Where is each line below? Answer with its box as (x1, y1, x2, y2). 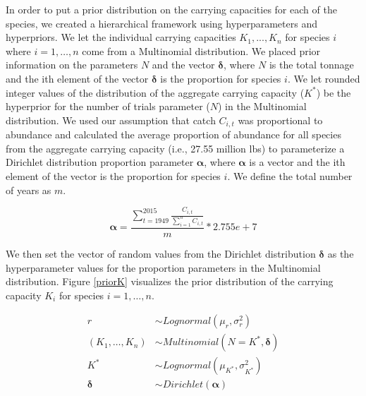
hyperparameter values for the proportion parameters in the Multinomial (6, 260, 321, 275)
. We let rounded (287, 71, 360, 85)
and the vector (152, 57, 215, 72)
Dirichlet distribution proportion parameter (6, 155, 194, 169)
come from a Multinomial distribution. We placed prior (82, 43, 321, 58)
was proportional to (238, 112, 323, 127)
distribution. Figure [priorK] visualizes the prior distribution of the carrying (6, 274, 334, 289)
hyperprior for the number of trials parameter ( (6, 99, 210, 114)
